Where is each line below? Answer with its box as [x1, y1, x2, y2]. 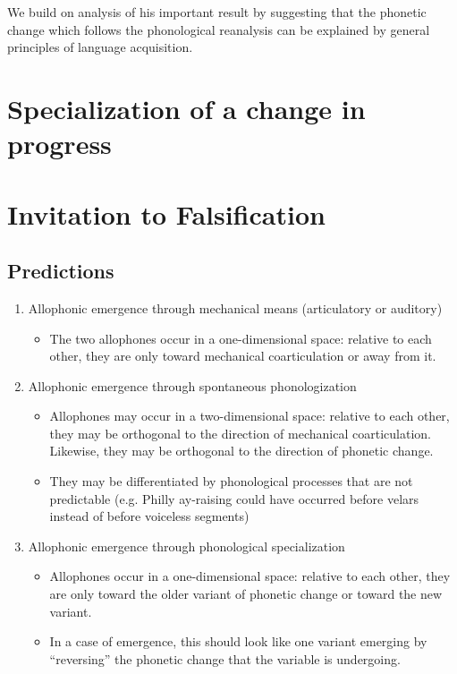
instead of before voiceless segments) [49, 507, 250, 525]
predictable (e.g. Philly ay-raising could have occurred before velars [49, 489, 419, 508]
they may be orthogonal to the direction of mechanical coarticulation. [49, 423, 431, 442]
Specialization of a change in [7, 90, 366, 126]
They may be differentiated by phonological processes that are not [49, 472, 413, 491]
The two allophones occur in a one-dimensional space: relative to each [49, 328, 432, 347]
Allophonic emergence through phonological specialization [28, 536, 345, 555]
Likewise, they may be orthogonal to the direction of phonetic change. [49, 441, 434, 460]
